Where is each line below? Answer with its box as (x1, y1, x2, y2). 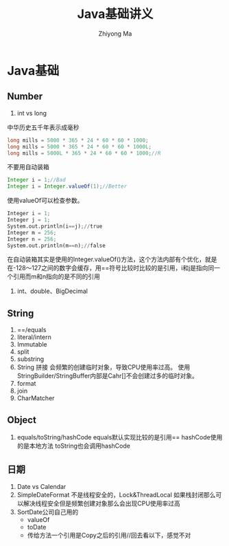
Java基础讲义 (77, 6, 154, 22)
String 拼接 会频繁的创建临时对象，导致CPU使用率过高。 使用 (16, 363, 191, 371)
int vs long (16, 109, 47, 117)
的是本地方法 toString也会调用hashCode (16, 441, 130, 450)
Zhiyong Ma (98, 29, 132, 38)
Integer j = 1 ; (7, 217, 51, 223)
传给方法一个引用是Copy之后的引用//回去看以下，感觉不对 (27, 531, 191, 539)
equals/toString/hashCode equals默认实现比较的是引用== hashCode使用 (16, 433, 223, 441)
